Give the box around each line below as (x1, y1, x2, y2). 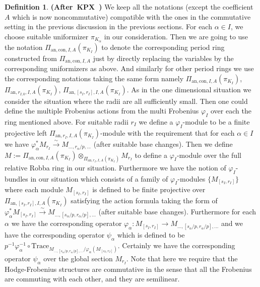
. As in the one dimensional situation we (126, 84, 251, 94)
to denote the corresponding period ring (101, 41, 225, 52)
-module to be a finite (182, 116, 250, 127)
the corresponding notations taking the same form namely (5, 73, 184, 83)
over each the (210, 105, 251, 116)
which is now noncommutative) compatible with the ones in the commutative (12, 11, 251, 22)
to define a (135, 149, 168, 160)
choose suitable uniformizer (5, 31, 89, 41)
